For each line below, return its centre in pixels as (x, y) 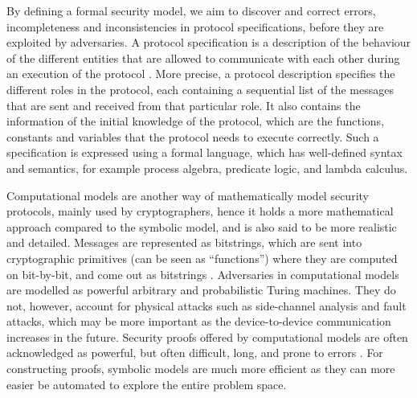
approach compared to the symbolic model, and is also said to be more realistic (202, 226)
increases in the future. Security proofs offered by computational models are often (207, 336)
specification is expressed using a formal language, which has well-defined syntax (204, 152)
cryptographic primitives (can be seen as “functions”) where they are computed (202, 258)
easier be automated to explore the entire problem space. (147, 384)
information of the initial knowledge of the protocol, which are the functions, (196, 121)
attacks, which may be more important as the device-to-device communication (199, 321)
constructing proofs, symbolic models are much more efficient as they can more (201, 369)
